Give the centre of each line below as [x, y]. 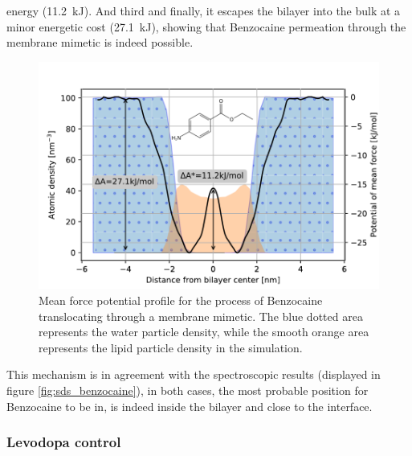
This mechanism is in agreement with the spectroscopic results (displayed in [194, 374]
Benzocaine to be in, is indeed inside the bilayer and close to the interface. [190, 406]
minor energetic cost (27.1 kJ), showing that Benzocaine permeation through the [206, 26]
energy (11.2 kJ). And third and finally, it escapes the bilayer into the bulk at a [204, 10]
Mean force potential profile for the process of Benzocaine [181, 300]
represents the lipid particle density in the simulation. [171, 347]
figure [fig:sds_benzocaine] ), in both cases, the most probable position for [188, 390]
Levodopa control [64, 442]
